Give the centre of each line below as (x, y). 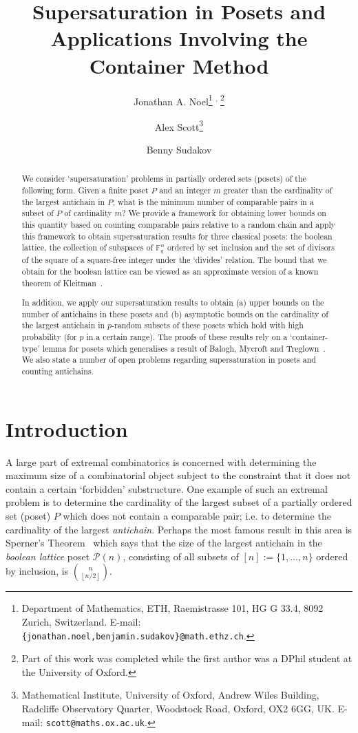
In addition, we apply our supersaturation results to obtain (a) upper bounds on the (173, 302)
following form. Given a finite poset (85, 190)
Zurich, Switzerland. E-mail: (81, 622)
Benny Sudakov (179, 149)
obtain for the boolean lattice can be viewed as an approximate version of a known (170, 271)
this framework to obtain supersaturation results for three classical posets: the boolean (177, 236)
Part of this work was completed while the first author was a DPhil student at (187, 658)
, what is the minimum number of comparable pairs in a (213, 201)
